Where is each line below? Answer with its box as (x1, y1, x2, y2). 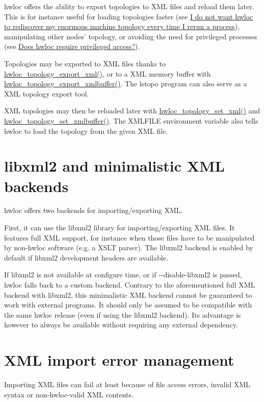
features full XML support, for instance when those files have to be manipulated (4, 232, 255, 243)
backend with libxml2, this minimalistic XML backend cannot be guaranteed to (4, 289, 252, 300)
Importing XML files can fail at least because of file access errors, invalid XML (4, 379, 250, 390)
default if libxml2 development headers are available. (4, 252, 168, 263)
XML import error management (4, 349, 234, 370)
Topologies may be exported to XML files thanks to (4, 58, 166, 68)
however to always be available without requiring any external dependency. (4, 319, 238, 330)
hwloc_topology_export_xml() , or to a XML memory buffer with (4, 68, 211, 79)
